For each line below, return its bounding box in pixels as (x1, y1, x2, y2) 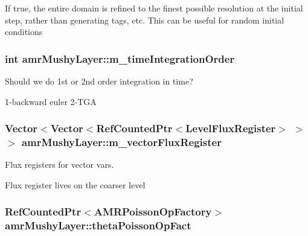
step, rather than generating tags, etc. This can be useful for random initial (5, 13, 284, 26)
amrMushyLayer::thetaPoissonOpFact (5, 218, 191, 233)
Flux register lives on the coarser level (5, 178, 146, 191)
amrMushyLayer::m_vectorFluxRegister (21, 135, 222, 150)
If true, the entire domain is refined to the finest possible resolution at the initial (5, 2, 303, 14)
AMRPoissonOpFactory (94, 204, 212, 219)
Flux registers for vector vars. (5, 158, 114, 171)
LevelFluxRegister (185, 121, 276, 136)
